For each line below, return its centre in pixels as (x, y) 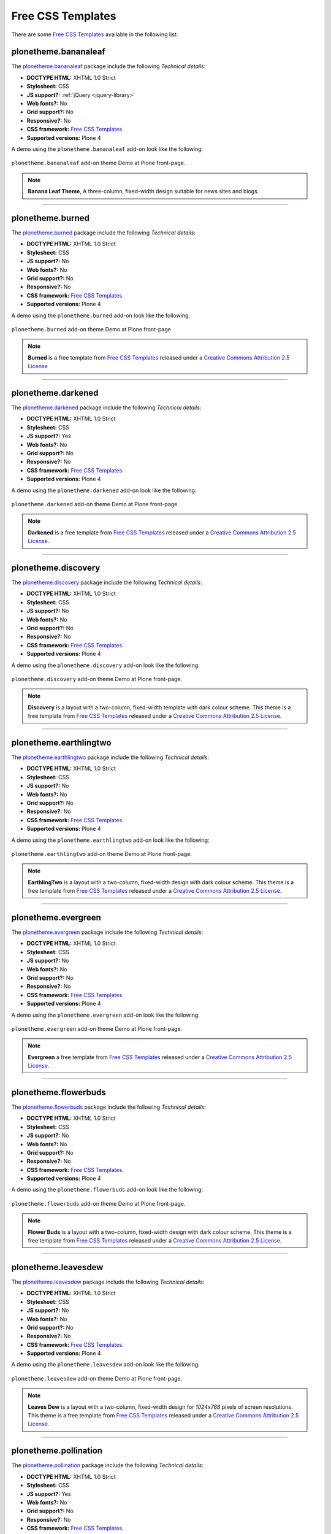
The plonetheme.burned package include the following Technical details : (104, 233)
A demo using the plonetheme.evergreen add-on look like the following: (106, 1015)
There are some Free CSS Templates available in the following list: (95, 34)
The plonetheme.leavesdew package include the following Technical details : (108, 1282)
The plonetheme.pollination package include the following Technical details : (107, 1465)
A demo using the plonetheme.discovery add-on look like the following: (106, 665)
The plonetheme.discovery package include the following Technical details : (107, 582)
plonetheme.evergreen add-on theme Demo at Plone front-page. (97, 1028)
